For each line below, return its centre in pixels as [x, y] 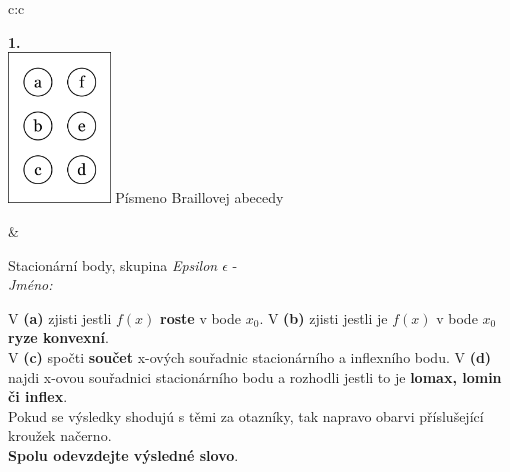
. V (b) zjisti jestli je [323, 317]
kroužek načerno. [60, 435]
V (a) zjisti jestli [60, 317]
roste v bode [201, 317]
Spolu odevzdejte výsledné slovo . [123, 454]
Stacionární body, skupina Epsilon [113, 264]
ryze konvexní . [58, 337]
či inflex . [38, 396]
